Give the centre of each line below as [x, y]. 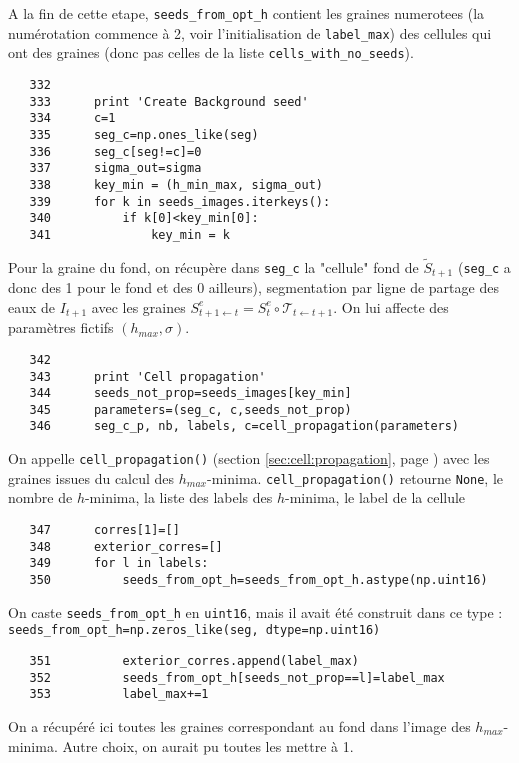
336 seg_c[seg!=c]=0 [115, 151]
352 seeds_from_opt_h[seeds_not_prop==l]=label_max [237, 677]
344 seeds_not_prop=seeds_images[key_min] [190, 393]
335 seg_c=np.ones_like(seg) [144, 134]
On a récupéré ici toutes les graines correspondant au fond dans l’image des [239, 725]
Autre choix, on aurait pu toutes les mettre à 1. [208, 745]
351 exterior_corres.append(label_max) [194, 660]
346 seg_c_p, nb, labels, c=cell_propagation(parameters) [244, 426]
